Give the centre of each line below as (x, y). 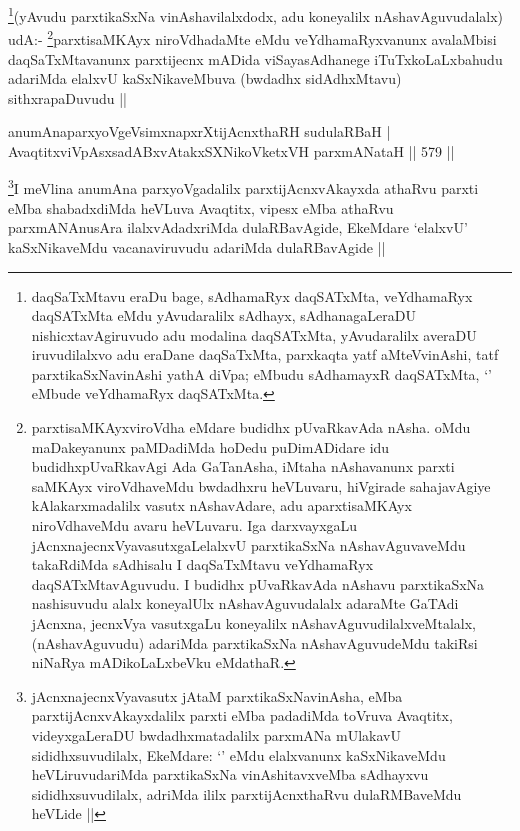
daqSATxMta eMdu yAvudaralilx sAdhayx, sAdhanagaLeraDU (223, 315)
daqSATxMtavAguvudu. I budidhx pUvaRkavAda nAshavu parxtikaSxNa (258, 583)
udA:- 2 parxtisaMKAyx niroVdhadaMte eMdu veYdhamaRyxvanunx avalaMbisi (252, 37)
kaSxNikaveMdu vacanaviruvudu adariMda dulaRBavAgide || (197, 246)
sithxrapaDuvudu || (67, 97)
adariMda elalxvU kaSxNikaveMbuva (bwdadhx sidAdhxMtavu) (205, 78)
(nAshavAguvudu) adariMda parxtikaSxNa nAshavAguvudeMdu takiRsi (254, 642)
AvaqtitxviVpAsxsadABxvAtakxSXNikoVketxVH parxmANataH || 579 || (231, 150)
